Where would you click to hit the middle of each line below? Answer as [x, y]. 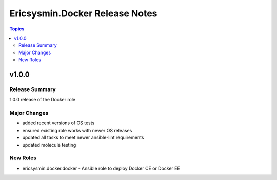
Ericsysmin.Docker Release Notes [83, 13]
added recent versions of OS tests [58, 123]
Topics [17, 29]
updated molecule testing [49, 145]
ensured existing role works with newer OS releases [77, 130]
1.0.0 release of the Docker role [43, 100]
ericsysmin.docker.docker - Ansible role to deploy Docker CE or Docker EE [101, 168]
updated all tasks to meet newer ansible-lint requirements [83, 138]
